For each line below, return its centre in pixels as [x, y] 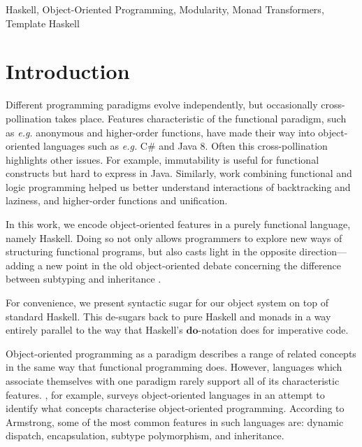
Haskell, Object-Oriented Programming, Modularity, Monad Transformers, [165, 9]
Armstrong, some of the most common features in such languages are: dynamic [175, 421]
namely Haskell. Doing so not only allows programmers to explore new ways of [174, 237]
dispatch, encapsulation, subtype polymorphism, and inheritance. [145, 435]
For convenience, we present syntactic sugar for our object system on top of [167, 303]
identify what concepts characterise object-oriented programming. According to [175, 408]
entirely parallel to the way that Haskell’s [94, 330]
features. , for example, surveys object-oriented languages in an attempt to [165, 394]
